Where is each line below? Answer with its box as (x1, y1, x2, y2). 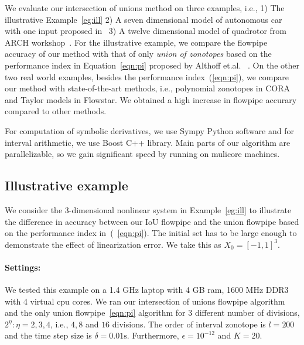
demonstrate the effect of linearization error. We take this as (5, 238, 221, 250)
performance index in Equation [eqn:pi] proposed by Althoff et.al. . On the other (5, 59, 299, 71)
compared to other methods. (5, 105, 107, 117)
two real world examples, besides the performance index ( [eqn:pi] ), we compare (5, 70, 289, 83)
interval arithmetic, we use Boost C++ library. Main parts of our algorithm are (5, 136, 291, 148)
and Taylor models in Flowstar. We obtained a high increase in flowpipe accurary (5, 93, 297, 105)
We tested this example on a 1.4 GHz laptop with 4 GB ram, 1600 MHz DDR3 (5, 283, 289, 296)
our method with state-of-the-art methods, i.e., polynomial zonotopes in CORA (5, 82, 291, 94)
